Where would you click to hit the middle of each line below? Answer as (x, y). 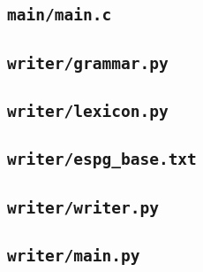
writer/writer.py (83, 207)
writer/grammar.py (88, 63)
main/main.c (60, 15)
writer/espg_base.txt (102, 159)
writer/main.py (74, 256)
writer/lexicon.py (88, 112)
